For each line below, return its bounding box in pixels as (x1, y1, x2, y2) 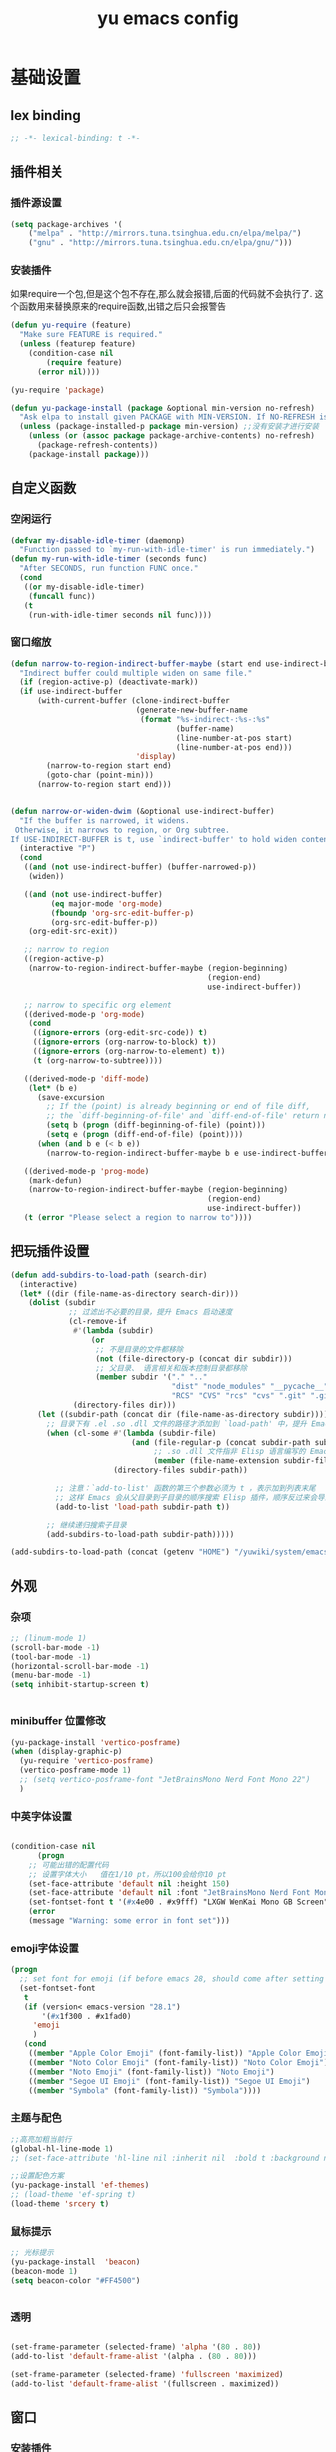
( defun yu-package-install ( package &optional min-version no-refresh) (10, 403, 315, 413)
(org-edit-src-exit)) (28, 927, 118, 937)
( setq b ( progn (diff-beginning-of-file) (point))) (46, 1120, 267, 1131)
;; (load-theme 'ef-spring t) (10, 2190, 137, 2200)
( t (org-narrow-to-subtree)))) (32, 1055, 163, 1066)
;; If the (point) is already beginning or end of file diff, (46, 1102, 311, 1112)
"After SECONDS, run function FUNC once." (19, 563, 199, 574)
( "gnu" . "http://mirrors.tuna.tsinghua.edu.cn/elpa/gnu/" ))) (28, 238, 293, 248)
